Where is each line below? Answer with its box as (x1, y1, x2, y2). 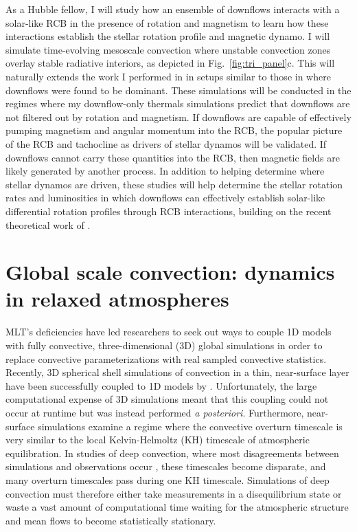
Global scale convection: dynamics (5, 258, 335, 286)
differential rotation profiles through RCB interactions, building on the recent (5, 203, 332, 218)
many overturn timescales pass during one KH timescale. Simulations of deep (5, 472, 330, 487)
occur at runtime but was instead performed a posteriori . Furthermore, (5, 405, 304, 419)
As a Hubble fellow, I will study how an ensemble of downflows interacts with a (5, 2, 340, 16)
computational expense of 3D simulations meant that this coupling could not (5, 392, 329, 406)
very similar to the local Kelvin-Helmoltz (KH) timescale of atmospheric (5, 432, 310, 447)
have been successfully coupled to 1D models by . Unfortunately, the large (5, 378, 317, 392)
